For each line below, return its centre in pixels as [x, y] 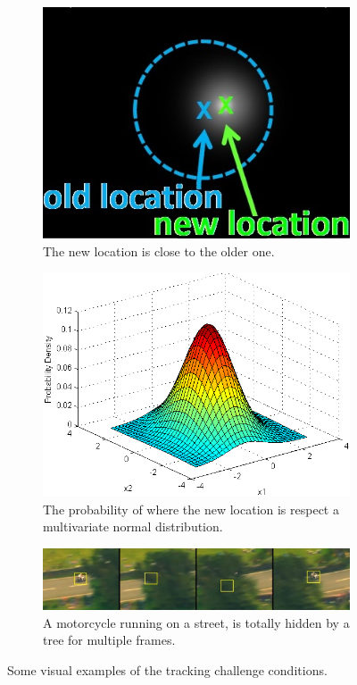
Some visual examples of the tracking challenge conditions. [167, 669]
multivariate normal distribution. [133, 526]
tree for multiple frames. [109, 640]
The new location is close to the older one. [159, 251]
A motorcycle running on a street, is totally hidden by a [196, 622]
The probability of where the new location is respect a [191, 509]
